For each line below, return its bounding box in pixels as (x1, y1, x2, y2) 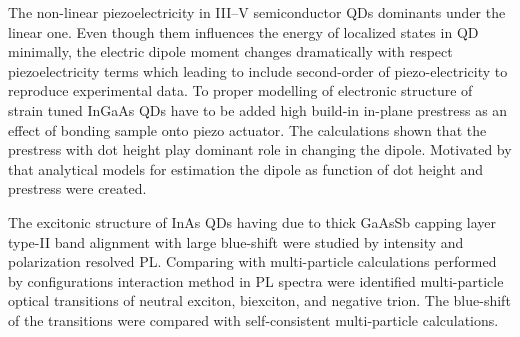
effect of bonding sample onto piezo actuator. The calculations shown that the (8, 119, 487, 140)
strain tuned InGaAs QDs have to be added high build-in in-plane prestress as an (8, 99, 508, 120)
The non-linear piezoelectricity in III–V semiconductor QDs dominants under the (8, 2, 506, 22)
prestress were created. (8, 178, 147, 199)
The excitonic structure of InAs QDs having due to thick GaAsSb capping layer (8, 211, 496, 232)
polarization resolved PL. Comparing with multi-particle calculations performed (8, 251, 497, 272)
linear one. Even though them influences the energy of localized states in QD (8, 21, 479, 42)
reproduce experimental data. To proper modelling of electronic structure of (8, 80, 473, 101)
